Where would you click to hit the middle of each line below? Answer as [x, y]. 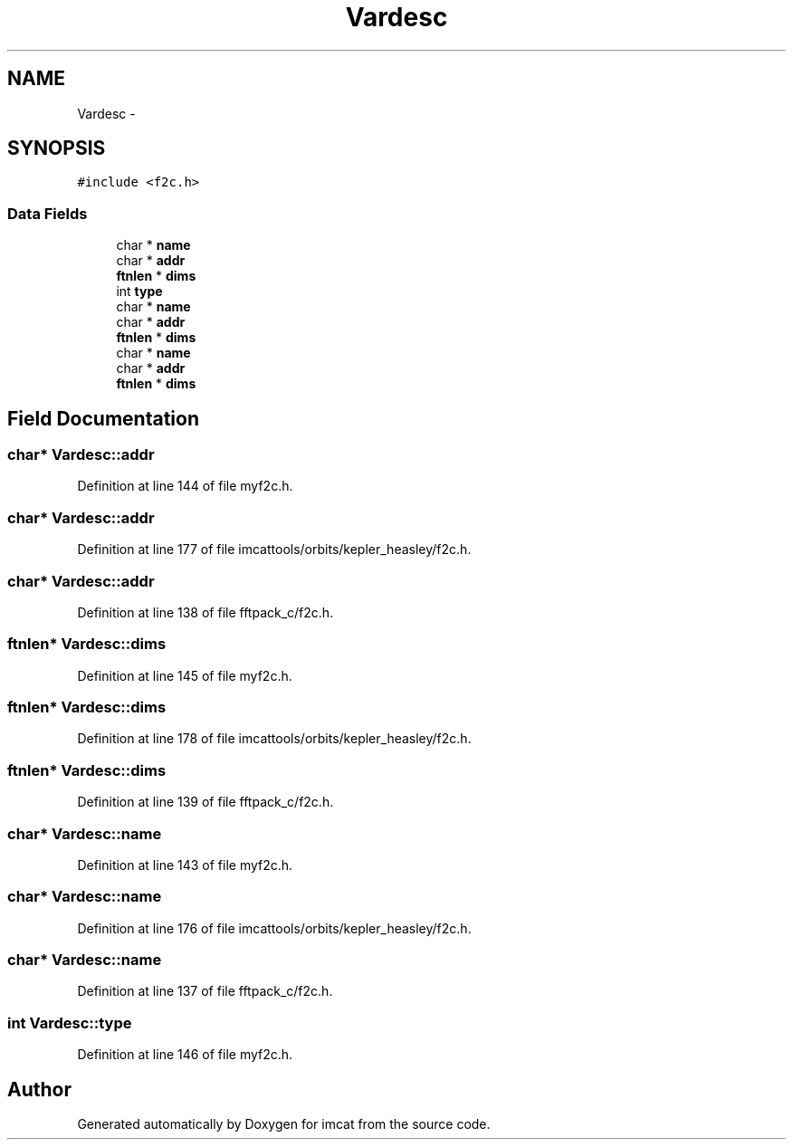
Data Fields [48, 213]
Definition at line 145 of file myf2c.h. [185, 675]
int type [139, 292]
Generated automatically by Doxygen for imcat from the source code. [284, 1124]
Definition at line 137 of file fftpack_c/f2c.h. [205, 991]
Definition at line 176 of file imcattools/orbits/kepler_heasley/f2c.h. [274, 928]
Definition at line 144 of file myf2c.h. [185, 486]
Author [39, 1089]
